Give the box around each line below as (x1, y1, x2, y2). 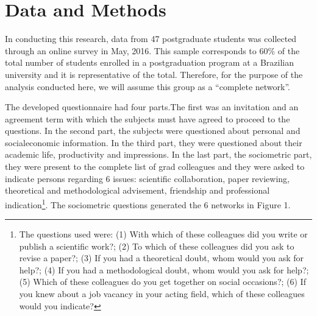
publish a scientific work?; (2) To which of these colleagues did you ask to (19, 239, 294, 252)
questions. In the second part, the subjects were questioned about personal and (5, 124, 301, 137)
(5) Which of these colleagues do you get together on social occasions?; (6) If (19, 275, 306, 288)
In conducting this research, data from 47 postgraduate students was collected (5, 32, 297, 45)
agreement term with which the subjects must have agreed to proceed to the (5, 112, 290, 125)
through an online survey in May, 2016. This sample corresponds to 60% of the (5, 44, 300, 57)
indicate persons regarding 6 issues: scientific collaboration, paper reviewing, (5, 172, 290, 184)
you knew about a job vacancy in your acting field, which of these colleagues (19, 287, 305, 300)
